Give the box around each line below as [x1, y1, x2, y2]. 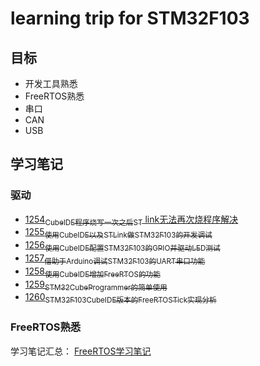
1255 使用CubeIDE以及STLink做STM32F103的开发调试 [24, 226, 213, 241]
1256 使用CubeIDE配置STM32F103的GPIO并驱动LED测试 [24, 239, 221, 254]
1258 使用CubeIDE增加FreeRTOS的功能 [24, 265, 161, 279]
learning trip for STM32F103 [10, 7, 250, 30]
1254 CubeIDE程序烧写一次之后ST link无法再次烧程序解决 [24, 213, 239, 227]
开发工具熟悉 [24, 78, 78, 89]
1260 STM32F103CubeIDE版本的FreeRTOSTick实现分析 [24, 291, 217, 306]
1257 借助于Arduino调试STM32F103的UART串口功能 [24, 252, 206, 266]
